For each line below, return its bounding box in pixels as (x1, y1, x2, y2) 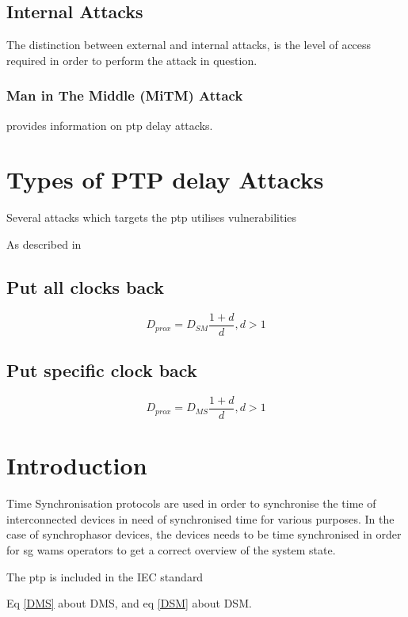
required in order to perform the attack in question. (6, 51, 257, 68)
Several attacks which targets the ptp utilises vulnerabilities (6, 209, 297, 226)
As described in (6, 235, 82, 252)
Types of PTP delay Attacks (6, 163, 324, 196)
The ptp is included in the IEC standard (6, 568, 204, 585)
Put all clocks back (6, 274, 165, 299)
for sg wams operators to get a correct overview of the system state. (6, 541, 336, 558)
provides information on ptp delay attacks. (6, 116, 213, 133)
